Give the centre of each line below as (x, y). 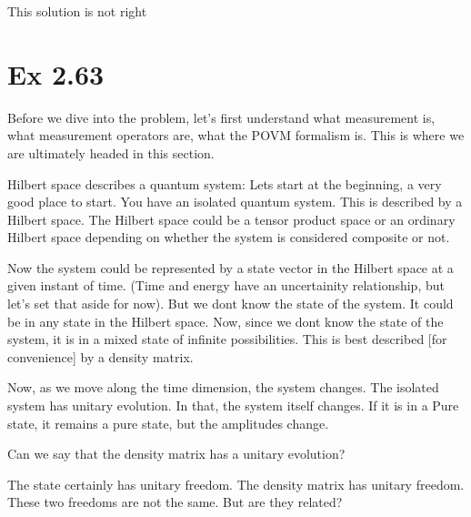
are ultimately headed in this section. (111, 152)
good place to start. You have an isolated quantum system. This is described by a (235, 202)
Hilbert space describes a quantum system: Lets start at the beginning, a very (225, 183)
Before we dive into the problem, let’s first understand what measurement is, (221, 117)
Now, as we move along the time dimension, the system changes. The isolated (223, 387)
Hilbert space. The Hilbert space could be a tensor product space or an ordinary (231, 219)
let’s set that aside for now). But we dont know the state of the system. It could (230, 304)
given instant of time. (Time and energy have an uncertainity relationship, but (226, 285)
